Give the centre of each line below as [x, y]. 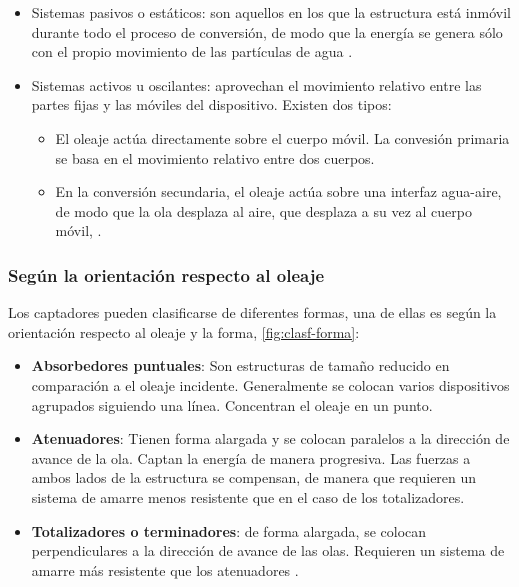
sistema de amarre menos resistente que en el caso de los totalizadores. [248, 496]
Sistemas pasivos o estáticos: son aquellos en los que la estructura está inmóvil [271, 12]
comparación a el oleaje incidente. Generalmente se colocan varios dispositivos [270, 384]
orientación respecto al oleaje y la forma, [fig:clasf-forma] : [184, 331]
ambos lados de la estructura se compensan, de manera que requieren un [254, 477]
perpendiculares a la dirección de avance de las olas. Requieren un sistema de [268, 550]
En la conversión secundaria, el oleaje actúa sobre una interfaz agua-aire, [278, 191]
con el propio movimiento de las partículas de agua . [192, 51]
